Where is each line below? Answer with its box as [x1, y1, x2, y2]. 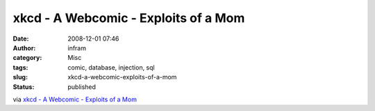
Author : [12, 43, 36, 52]
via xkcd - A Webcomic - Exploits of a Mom [12, 95, 137, 103]
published [67, 83, 97, 91]
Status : [12, 83, 35, 91]
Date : [12, 34, 29, 43]
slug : [12, 73, 28, 81]
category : [12, 54, 42, 62]
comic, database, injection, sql [67, 63, 156, 72]
